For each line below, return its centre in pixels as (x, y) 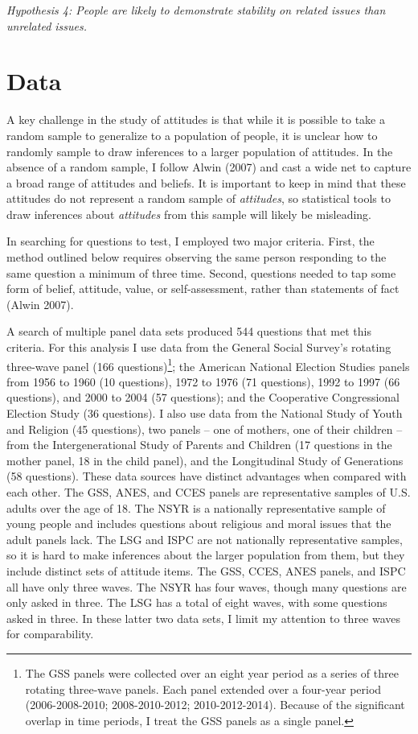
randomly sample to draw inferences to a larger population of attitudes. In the (200, 151)
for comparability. (50, 634)
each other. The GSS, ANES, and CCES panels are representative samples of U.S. (209, 492)
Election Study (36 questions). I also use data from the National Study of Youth (205, 413)
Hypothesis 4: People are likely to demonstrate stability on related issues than (196, 10)
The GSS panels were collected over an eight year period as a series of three (212, 672)
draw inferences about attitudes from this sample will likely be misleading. (189, 214)
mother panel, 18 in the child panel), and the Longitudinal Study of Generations (205, 460)
